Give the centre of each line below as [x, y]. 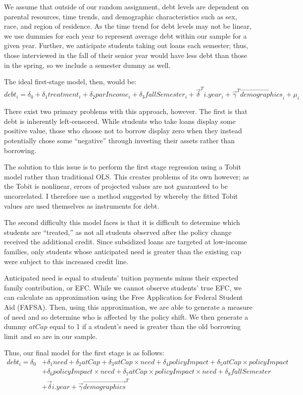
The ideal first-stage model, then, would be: [70, 82]
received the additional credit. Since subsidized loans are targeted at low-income [126, 242]
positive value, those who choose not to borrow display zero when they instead [123, 131]
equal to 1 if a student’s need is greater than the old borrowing [145, 326]
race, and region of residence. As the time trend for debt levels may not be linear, [128, 26]
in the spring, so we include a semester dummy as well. [87, 65]
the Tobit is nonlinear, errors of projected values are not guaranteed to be [116, 186]
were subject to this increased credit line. [66, 261]
